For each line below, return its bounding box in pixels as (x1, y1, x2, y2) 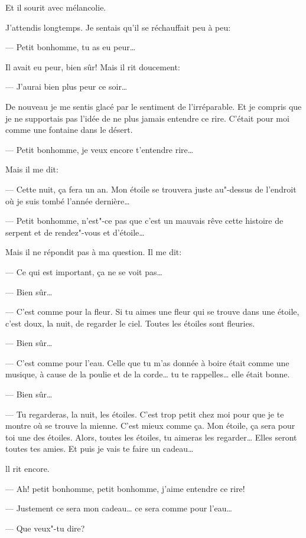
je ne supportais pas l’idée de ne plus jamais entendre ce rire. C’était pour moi (5, 112, 289, 124)
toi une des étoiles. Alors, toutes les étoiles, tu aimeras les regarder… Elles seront (5, 431, 297, 443)
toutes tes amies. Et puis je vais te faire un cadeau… (5, 442, 194, 455)
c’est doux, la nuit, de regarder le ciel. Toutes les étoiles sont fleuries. (5, 317, 255, 329)
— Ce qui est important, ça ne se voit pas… (5, 265, 162, 278)
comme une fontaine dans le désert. (5, 123, 133, 136)
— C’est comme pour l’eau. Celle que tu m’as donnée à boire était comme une (5, 356, 289, 369)
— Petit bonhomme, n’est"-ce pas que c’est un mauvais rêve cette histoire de (5, 214, 284, 227)
